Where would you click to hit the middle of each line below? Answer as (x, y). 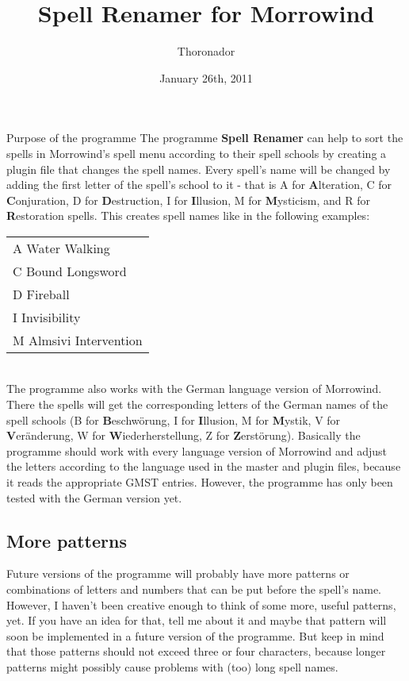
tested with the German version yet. (94, 497)
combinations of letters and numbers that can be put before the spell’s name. (194, 589)
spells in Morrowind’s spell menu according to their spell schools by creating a (197, 153)
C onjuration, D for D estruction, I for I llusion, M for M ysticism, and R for (189, 200)
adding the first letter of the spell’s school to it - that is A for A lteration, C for (199, 185)
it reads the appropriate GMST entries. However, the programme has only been (200, 482)
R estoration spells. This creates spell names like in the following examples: (188, 215)
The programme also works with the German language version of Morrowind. (194, 389)
